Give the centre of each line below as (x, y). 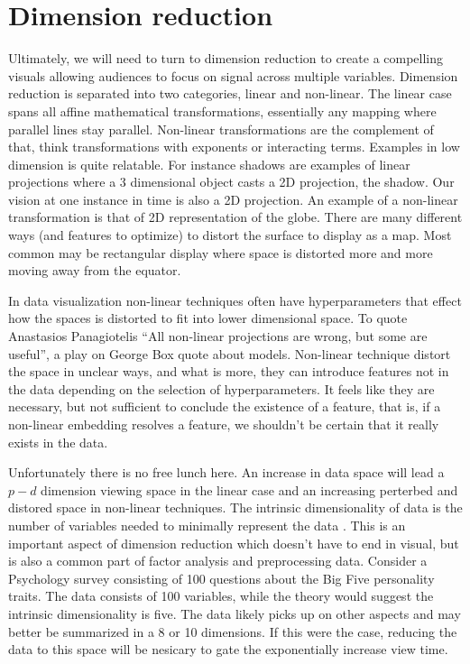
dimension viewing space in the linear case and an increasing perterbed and (249, 489)
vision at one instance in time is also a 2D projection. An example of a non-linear (233, 199)
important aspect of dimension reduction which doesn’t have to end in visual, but (234, 543)
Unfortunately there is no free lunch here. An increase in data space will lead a (226, 472)
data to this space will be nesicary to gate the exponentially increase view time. (228, 649)
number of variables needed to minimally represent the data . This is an (207, 525)
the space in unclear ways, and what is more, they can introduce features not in (229, 371)
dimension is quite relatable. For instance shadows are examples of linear (209, 164)
